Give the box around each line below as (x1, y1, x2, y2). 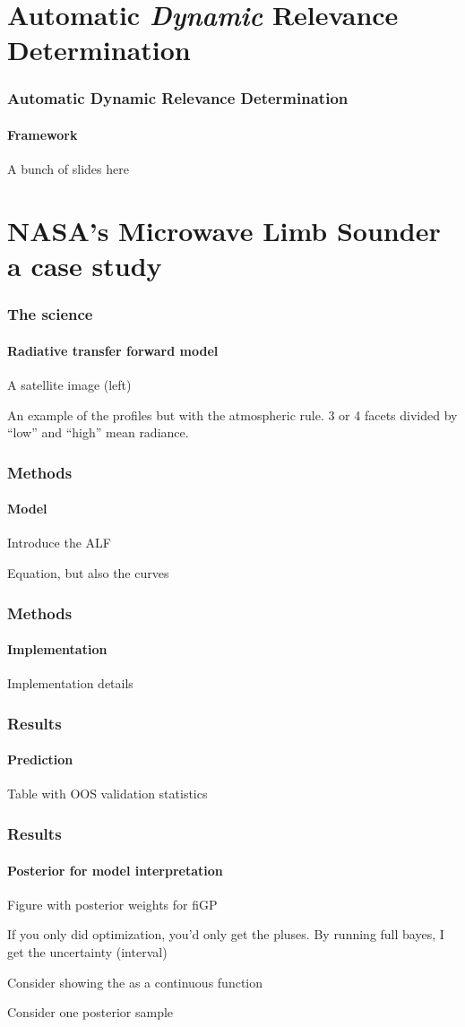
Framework (7, 125, 78, 143)
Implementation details (7, 674, 133, 693)
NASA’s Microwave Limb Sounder (7, 211, 441, 248)
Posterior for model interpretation (7, 860, 223, 879)
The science (7, 303, 93, 325)
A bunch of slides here (7, 160, 129, 178)
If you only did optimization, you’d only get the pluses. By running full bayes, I (7, 925, 444, 944)
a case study (7, 247, 162, 284)
